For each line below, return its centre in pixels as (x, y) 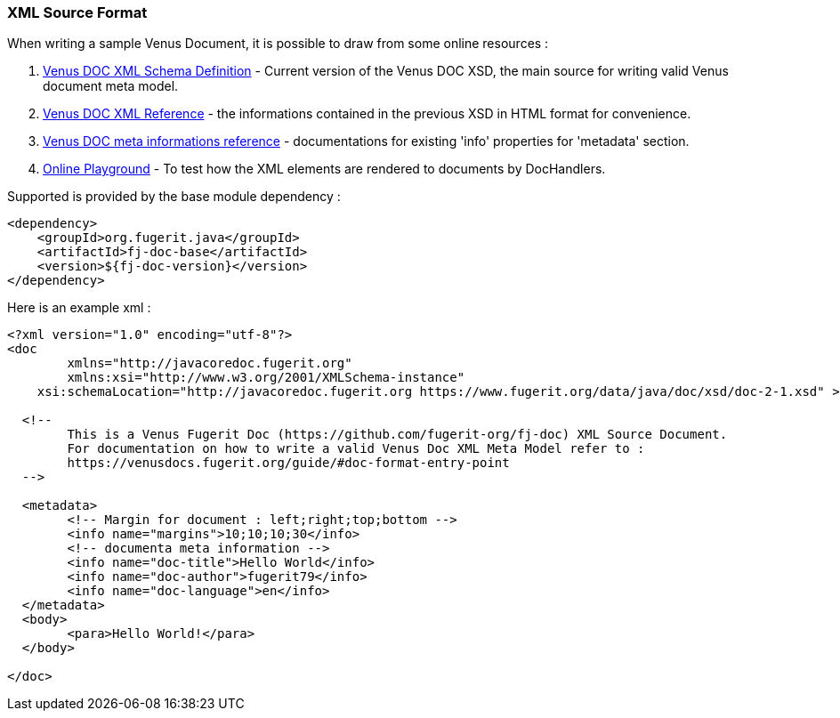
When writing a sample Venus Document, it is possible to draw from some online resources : (278, 44)
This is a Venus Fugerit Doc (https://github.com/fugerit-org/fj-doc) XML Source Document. (397, 435)
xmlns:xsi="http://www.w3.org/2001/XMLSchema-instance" (266, 378)
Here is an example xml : (79, 308)
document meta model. (111, 86)
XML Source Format (77, 12)
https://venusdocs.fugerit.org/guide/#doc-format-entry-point (288, 463)
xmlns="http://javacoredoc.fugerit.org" (210, 363)
